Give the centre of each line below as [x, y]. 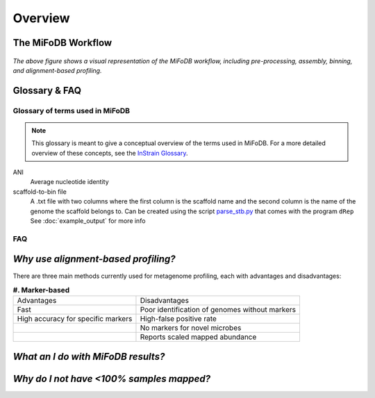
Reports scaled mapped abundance [198, 337]
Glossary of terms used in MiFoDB [72, 110]
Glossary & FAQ [47, 90]
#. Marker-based [41, 290]
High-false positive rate [178, 319]
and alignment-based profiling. [57, 70]
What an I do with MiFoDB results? [89, 357]
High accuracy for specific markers [75, 319]
